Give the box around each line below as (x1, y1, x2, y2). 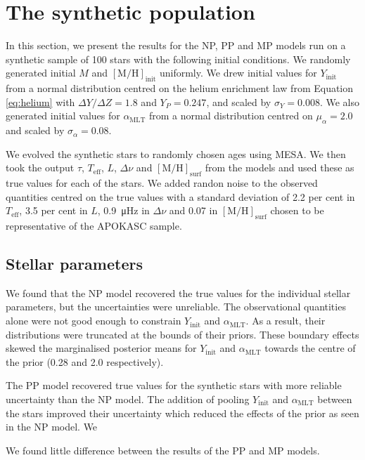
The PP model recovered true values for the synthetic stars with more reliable (6, 378, 342, 393)
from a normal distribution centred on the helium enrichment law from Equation (6, 81, 354, 96)
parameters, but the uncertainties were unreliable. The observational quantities (6, 299, 346, 314)
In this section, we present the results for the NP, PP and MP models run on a (6, 38, 346, 53)
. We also (319, 94, 360, 109)
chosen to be (270, 203, 324, 218)
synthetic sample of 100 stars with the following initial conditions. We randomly (6, 51, 351, 66)
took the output (6, 160, 75, 175)
